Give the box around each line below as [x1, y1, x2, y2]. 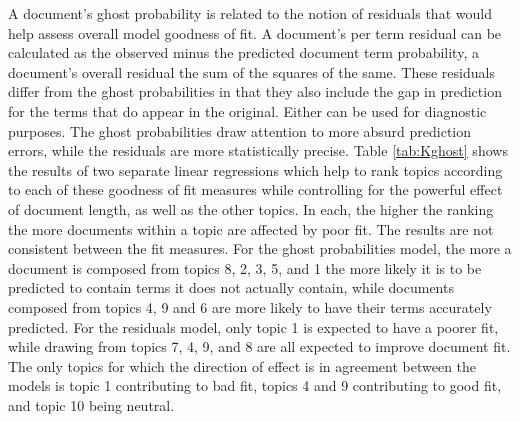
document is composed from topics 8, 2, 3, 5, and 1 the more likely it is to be [8, 257, 482, 278]
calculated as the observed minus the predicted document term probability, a [8, 42, 479, 63]
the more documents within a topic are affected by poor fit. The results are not [8, 218, 494, 239]
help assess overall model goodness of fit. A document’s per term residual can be [8, 22, 502, 43]
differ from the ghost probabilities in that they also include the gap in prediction [8, 81, 502, 102]
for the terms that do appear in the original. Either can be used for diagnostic [8, 100, 487, 121]
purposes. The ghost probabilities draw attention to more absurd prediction [8, 120, 472, 141]
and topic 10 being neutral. [8, 394, 175, 415]
